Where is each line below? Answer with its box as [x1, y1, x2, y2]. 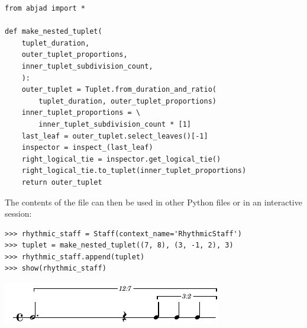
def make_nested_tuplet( [5, 27, 102, 36]
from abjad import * [5, 4, 86, 12]
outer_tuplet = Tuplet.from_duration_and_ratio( [21, 85, 216, 94]
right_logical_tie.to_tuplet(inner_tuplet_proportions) [21, 166, 247, 175]
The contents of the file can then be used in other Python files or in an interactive [5, 195, 302, 208]
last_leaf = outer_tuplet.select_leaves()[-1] [21, 131, 208, 140]
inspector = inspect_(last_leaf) [21, 143, 153, 152]
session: [5, 207, 32, 220]
